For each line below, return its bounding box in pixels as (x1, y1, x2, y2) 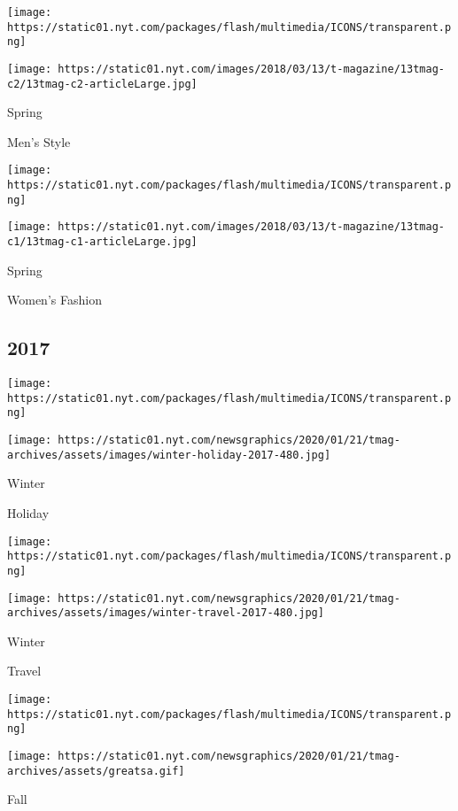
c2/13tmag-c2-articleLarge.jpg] (7, 77, 198, 90)
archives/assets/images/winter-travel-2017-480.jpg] (7, 606, 324, 620)
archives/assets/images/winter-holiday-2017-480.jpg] (7, 448, 331, 461)
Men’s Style (7, 132, 71, 151)
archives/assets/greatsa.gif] (7, 764, 185, 777)
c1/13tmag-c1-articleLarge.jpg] (7, 236, 198, 249)
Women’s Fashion (7, 290, 102, 309)
